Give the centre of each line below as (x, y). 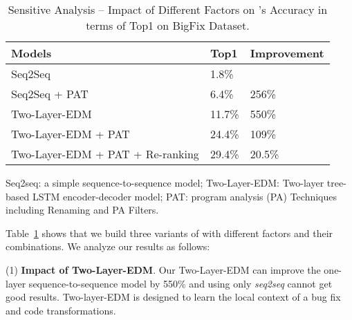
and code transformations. (61, 310)
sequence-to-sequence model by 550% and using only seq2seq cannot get (180, 283)
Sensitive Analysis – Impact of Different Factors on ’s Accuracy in (168, 9)
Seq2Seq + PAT (50, 94)
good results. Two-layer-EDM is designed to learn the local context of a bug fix (173, 297)
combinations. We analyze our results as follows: (108, 246)
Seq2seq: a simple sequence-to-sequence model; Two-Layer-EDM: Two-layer (165, 182)
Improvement (287, 53)
